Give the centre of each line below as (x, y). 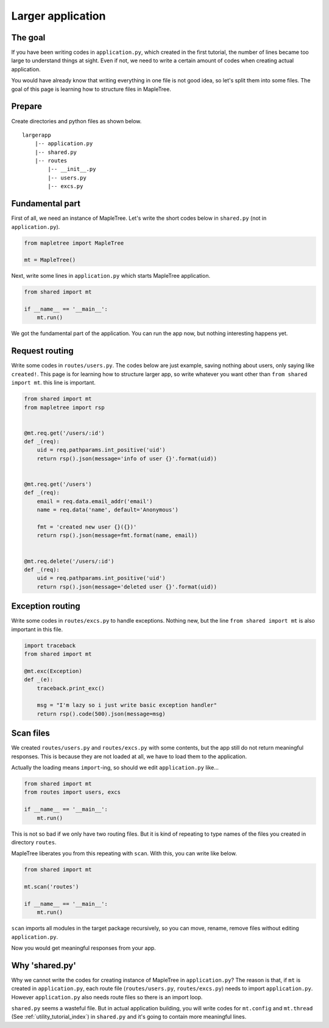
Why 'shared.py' (44, 965)
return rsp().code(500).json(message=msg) (101, 714)
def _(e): (39, 680)
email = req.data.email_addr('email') (95, 501)
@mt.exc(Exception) (53, 671)
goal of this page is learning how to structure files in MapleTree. (91, 89)
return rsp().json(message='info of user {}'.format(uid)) (127, 458)
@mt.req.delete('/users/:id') (69, 561)
